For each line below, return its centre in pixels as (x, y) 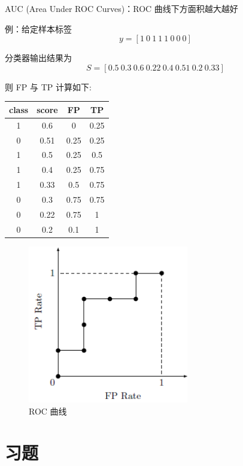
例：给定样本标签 (38, 28)
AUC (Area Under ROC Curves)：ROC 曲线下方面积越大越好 (121, 8)
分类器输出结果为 (38, 58)
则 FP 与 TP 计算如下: (48, 86)
